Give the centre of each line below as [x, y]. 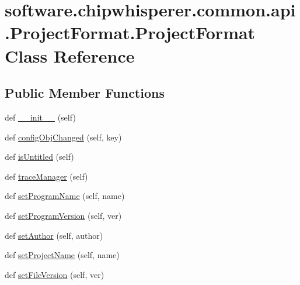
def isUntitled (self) [39, 157]
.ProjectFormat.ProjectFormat [130, 32]
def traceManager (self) [46, 176]
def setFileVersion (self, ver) [55, 274]
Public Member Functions [85, 93]
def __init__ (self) [40, 117]
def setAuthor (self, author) [54, 235]
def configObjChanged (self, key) [63, 137]
